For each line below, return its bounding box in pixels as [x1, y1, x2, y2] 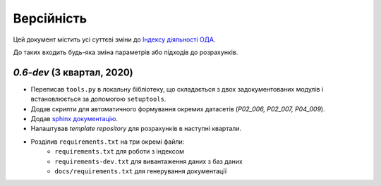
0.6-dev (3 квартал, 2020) [13, 66, 133, 78]
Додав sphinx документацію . [30, 115, 119, 123]
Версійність [13, 11, 87, 26]
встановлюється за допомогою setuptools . [30, 95, 167, 104]
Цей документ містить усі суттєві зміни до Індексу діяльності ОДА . [13, 35, 216, 44]
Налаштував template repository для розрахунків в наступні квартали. [30, 124, 242, 133]
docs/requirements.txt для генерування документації [54, 166, 227, 175]
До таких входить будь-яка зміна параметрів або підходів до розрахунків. [13, 48, 238, 56]
